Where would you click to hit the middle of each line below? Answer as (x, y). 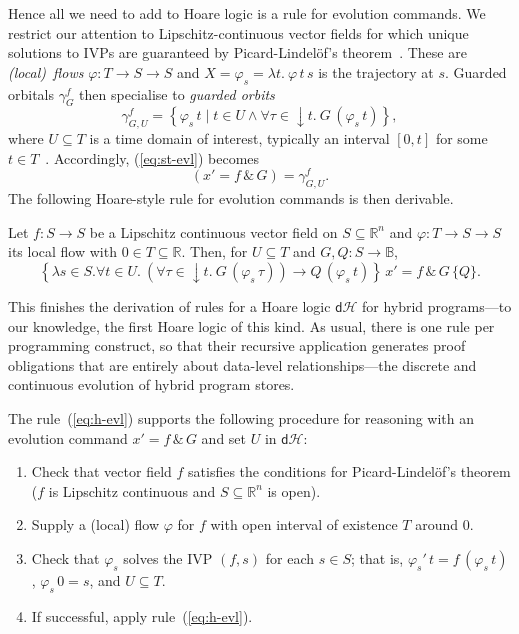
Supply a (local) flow (95, 524)
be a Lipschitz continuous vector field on (213, 231)
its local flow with (62, 251)
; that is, (377, 557)
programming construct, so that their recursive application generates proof (237, 345)
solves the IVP (168, 557)
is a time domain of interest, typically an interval (239, 138)
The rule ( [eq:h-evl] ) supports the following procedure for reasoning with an (241, 417)
